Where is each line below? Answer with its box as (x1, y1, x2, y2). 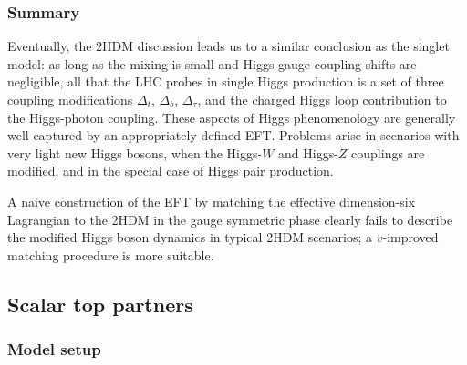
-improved (382, 228, 439, 247)
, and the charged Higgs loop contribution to (197, 90, 447, 108)
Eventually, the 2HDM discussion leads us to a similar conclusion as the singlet (7, 36, 450, 56)
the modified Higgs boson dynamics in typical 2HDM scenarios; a (7, 228, 373, 247)
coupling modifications (7, 90, 133, 108)
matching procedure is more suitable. (7, 245, 214, 264)
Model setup (7, 338, 101, 360)
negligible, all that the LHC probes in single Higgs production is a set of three (7, 72, 444, 91)
